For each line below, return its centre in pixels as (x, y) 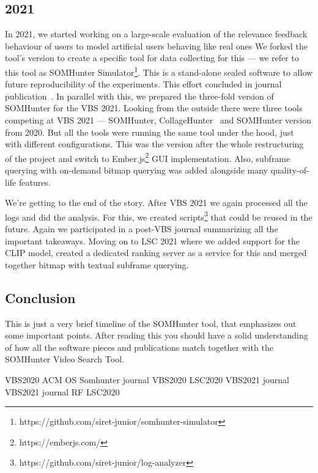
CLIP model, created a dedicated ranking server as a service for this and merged (156, 253)
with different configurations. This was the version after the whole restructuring (154, 144)
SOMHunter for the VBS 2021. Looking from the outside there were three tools (154, 108)
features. (35, 182)
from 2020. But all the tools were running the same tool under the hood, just (150, 132)
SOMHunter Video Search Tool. (65, 359)
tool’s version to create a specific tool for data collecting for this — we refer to (152, 58)
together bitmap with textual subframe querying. (97, 264)
